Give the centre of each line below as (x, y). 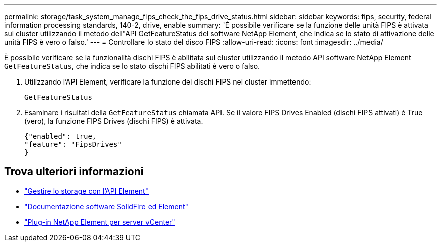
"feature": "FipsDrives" (73, 144)
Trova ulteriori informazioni (74, 172)
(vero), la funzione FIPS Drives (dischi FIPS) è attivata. (114, 121)
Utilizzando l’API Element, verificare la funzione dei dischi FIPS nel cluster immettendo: (168, 82)
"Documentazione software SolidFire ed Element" (106, 206)
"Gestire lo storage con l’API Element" (87, 191)
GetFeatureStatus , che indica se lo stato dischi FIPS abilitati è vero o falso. (132, 66)
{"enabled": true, (60, 136)
